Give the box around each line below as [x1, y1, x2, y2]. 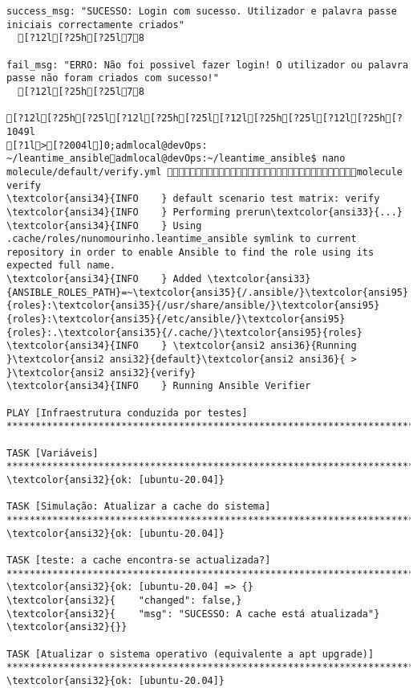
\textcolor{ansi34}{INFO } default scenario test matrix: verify [6, 193, 380, 205]
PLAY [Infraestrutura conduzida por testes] [6, 407, 248, 419]
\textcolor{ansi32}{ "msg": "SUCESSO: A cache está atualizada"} [6, 608, 380, 620]
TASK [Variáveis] [6, 447, 99, 459]
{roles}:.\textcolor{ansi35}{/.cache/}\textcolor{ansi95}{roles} [6, 326, 362, 338]
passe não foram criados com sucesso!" [6, 72, 219, 84]
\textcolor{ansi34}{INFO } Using [6, 219, 202, 231]
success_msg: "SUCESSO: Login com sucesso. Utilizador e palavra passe [6, 6, 397, 17]
